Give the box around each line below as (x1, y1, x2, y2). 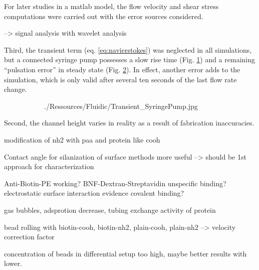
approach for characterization (4, 161, 94, 172)
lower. (4, 258, 22, 268)
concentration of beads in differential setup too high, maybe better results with (4, 248, 247, 258)
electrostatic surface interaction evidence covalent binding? (4, 188, 184, 198)
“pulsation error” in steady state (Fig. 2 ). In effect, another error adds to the (4, 64, 240, 74)
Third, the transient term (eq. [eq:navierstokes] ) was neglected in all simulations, (4, 44, 252, 55)
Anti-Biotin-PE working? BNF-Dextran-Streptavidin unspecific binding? (4, 178, 226, 188)
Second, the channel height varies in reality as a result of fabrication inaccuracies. (4, 117, 254, 128)
